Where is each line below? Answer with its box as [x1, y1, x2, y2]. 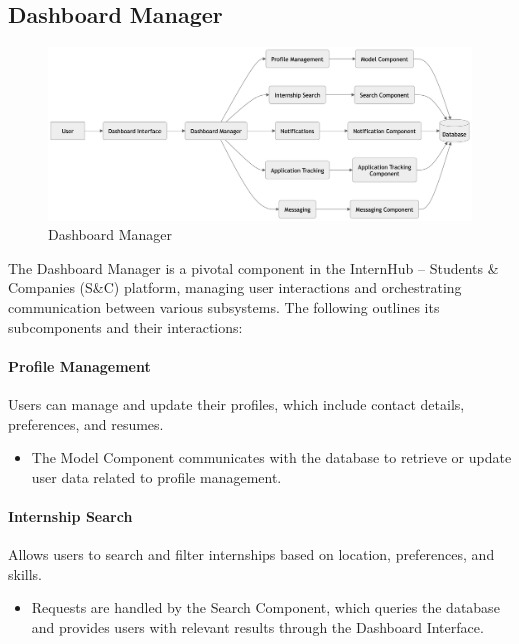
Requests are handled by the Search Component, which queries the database [31, 597, 500, 618]
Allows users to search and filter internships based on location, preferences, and [8, 544, 495, 565]
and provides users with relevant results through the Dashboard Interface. [31, 617, 484, 637]
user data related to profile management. [31, 466, 282, 487]
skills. [8, 563, 42, 584]
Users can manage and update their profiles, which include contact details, [8, 394, 465, 415]
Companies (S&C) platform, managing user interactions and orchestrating [8, 277, 462, 298]
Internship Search [8, 506, 133, 527]
